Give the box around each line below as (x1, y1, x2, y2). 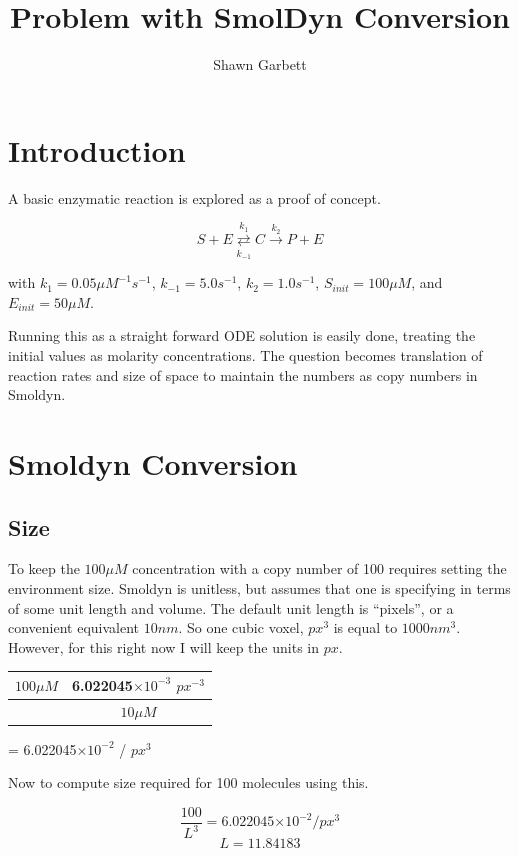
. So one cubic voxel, (178, 617, 304, 638)
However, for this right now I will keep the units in (8, 636, 319, 657)
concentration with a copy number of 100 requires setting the (132, 558, 507, 579)
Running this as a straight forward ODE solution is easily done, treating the (8, 325, 476, 346)
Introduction (8, 129, 186, 170)
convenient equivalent (8, 617, 140, 638)
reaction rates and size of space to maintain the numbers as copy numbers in (8, 364, 478, 385)
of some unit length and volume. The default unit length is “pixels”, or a (8, 597, 454, 618)
